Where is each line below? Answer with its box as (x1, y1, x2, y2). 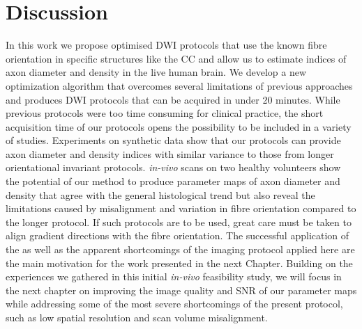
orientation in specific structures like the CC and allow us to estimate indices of (6, 51, 347, 65)
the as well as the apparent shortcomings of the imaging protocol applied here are (6, 242, 355, 257)
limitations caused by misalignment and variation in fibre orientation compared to (6, 201, 356, 216)
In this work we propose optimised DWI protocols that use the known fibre (6, 38, 327, 52)
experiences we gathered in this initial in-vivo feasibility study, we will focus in (6, 269, 342, 284)
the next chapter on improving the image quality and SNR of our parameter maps (6, 282, 357, 297)
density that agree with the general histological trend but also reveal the (6, 187, 315, 202)
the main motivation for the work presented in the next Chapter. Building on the (6, 255, 353, 270)
